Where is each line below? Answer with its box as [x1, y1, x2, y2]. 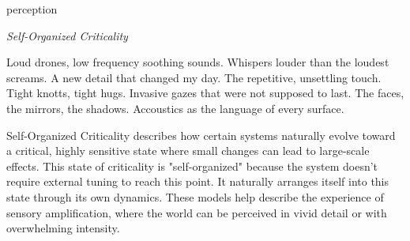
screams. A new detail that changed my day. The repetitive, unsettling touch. [6, 69, 382, 85]
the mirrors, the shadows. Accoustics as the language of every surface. [6, 100, 344, 116]
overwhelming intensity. [6, 220, 120, 236]
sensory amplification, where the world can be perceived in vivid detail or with [6, 204, 387, 220]
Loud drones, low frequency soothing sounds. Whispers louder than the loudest [6, 54, 389, 70]
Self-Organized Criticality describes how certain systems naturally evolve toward [6, 126, 396, 143]
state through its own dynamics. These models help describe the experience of [6, 188, 384, 205]
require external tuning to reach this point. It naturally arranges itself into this [6, 173, 389, 190]
